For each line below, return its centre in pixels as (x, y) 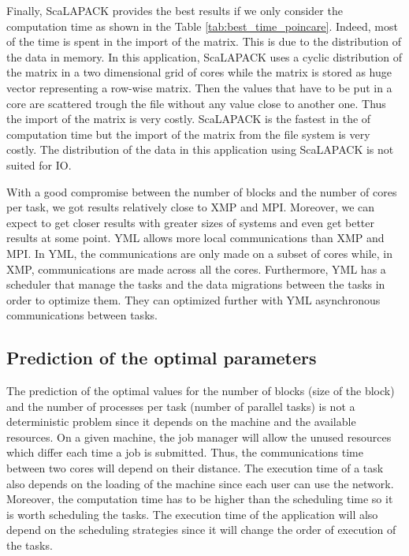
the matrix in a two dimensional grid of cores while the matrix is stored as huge (199, 72)
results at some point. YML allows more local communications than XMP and (195, 238)
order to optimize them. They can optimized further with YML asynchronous (193, 299)
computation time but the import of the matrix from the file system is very (188, 134)
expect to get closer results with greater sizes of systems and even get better (190, 222)
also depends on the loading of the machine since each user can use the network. (200, 483)
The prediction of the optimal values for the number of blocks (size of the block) (201, 391)
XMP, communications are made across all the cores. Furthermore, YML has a (196, 269)
